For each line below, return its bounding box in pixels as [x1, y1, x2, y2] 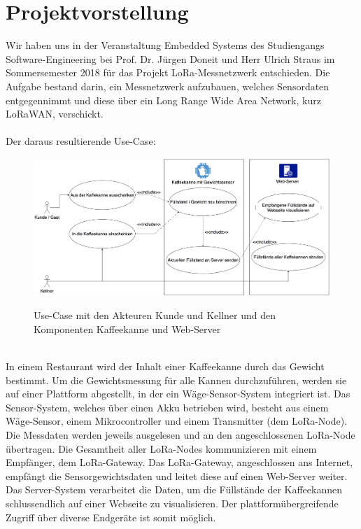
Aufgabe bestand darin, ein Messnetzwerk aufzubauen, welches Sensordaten [6, 78, 330, 93]
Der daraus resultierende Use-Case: [6, 134, 156, 148]
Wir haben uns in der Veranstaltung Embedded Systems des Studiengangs [6, 38, 325, 52]
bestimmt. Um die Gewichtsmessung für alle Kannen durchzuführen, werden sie [6, 372, 347, 387]
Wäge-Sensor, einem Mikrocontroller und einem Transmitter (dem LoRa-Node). [6, 414, 348, 428]
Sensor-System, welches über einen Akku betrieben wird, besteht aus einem [6, 400, 329, 414]
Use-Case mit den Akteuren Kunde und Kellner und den [34, 308, 276, 323]
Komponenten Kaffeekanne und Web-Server [34, 321, 221, 336]
